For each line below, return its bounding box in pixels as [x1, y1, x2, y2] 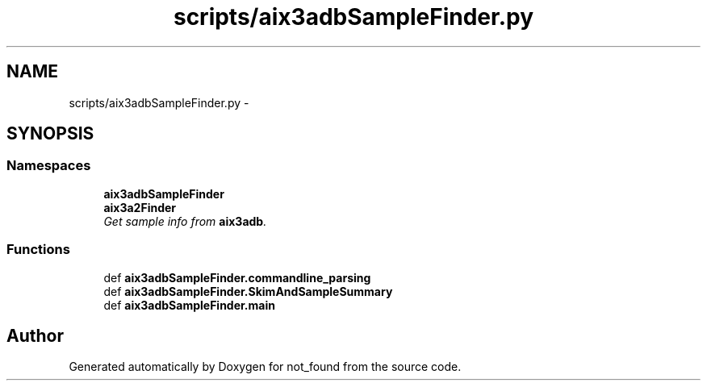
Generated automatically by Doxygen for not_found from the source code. [69, 360, 462, 374]
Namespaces [6, 157, 91, 174]
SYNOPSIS [6, 123, 94, 144]
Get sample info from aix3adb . [103, 214, 267, 228]
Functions [6, 241, 70, 258]
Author [6, 325, 64, 346]
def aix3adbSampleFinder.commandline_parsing [103, 270, 371, 285]
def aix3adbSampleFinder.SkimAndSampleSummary [103, 284, 393, 298]
